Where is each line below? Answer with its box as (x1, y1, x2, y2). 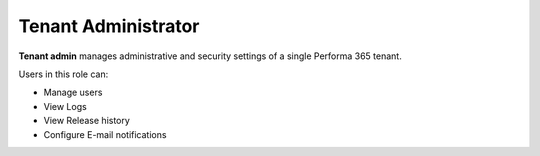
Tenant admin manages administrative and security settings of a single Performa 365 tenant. (18, 50, 402, 62)
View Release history (43, 115, 130, 127)
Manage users (43, 86, 103, 99)
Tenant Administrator (18, 15, 200, 37)
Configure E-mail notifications (43, 128, 167, 140)
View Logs (43, 100, 87, 112)
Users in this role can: (18, 68, 109, 80)
